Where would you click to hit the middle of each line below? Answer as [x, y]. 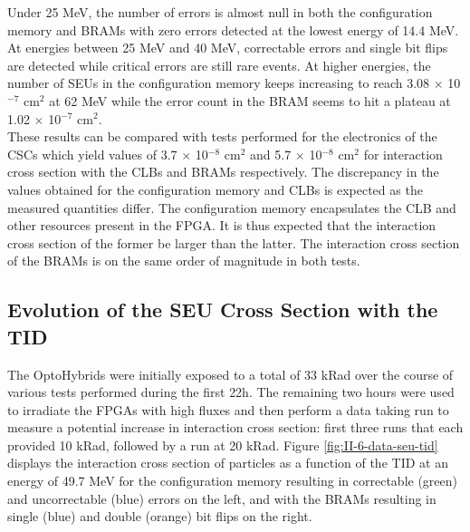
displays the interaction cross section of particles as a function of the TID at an [228, 463]
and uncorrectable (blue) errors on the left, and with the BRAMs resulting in [222, 498]
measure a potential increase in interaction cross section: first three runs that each [235, 427]
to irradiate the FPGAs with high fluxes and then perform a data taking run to [228, 409]
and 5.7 [271, 154]
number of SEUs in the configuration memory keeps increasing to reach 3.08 [219, 83]
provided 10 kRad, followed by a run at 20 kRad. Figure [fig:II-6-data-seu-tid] [223, 445]
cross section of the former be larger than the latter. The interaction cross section [234, 242]
